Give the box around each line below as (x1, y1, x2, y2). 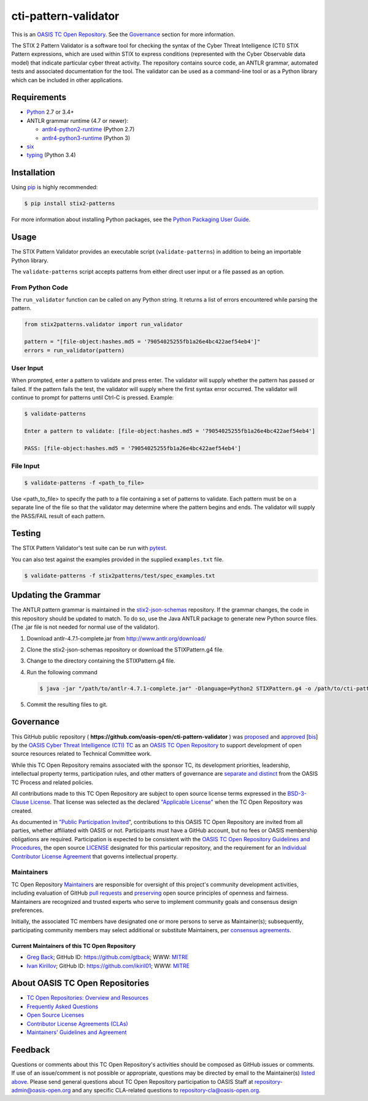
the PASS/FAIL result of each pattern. (11, 512, 105, 519)
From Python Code (11, 283, 69, 292)
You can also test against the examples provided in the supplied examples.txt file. (11, 556, 224, 563)
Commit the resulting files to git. (26, 701, 108, 708)
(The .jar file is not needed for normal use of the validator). (11, 623, 159, 631)
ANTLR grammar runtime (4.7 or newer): (26, 117, 129, 124)
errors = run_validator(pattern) (24, 347, 125, 354)
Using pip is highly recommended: (11, 184, 98, 191)
